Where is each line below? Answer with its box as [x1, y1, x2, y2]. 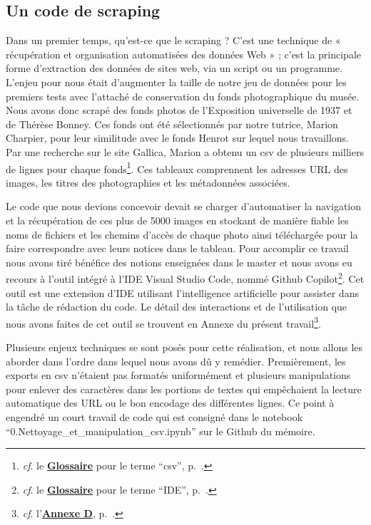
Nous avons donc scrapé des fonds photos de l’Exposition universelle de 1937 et [6, 103, 352, 118]
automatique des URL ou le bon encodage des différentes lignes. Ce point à [6, 395, 335, 410]
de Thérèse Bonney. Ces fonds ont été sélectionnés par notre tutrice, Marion [6, 116, 338, 131]
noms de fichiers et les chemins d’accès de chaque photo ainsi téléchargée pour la [6, 227, 358, 241]
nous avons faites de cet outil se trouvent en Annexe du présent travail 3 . [6, 313, 321, 331]
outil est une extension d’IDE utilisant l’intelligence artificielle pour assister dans [6, 285, 359, 300]
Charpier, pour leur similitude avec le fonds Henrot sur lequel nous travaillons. [6, 130, 349, 145]
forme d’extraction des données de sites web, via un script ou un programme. [6, 61, 342, 76]
